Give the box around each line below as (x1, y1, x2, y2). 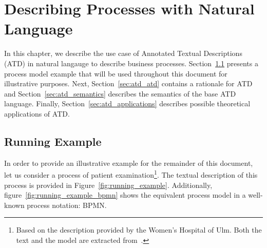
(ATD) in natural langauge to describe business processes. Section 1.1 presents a (4, 58, 258, 68)
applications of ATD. (4, 108, 70, 119)
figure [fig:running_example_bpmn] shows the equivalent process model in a (4, 189, 246, 200)
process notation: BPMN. (27, 199, 107, 210)
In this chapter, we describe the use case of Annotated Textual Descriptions (4, 48, 242, 59)
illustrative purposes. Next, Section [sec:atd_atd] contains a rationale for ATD (4, 78, 253, 89)
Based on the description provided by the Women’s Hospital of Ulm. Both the (16, 224, 262, 235)
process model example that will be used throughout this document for (4, 68, 227, 79)
